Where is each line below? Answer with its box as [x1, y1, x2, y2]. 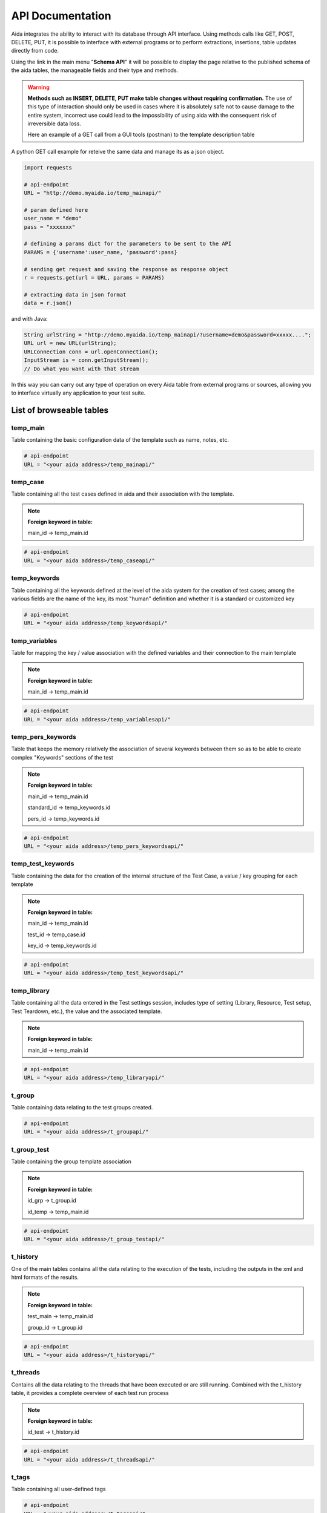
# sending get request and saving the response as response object [24, 266, 229, 272]
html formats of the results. [11, 1274, 79, 1281]
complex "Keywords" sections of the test [11, 753, 113, 761]
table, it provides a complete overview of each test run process [11, 1390, 169, 1397]
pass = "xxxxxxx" [24, 223, 76, 230]
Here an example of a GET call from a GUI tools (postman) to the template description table [27, 131, 255, 139]
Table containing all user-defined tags [11, 1486, 106, 1493]
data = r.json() [24, 300, 73, 307]
